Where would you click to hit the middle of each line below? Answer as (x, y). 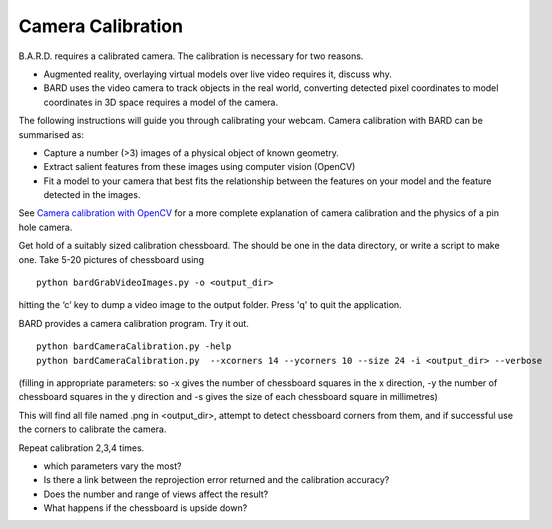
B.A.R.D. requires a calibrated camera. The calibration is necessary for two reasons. (191, 56)
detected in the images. (92, 195)
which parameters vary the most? (112, 466)
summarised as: (51, 134)
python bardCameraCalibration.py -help (134, 346)
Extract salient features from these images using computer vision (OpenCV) (199, 167)
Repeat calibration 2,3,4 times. (81, 447)
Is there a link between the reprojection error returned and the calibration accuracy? (216, 480)
